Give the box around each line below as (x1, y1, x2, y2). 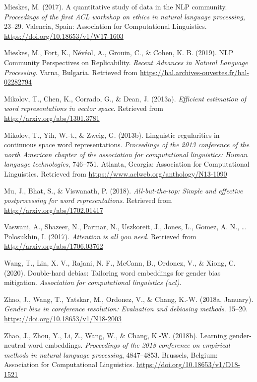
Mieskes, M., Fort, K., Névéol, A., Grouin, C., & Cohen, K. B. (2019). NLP (4, 47, 234, 58)
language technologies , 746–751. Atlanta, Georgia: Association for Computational (4, 159, 250, 169)
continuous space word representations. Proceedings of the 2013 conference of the (4, 139, 250, 150)
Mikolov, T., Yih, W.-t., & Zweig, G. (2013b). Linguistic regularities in (4, 129, 220, 140)
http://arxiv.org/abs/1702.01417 (4, 204, 103, 215)
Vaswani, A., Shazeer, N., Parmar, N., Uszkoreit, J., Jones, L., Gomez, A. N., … (4, 221, 247, 232)
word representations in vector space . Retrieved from (4, 103, 163, 113)
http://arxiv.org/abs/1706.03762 (4, 241, 103, 251)
